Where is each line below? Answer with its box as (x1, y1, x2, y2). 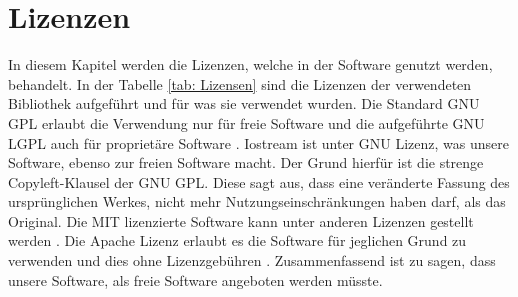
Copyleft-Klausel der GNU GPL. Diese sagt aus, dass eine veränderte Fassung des (8, 171, 510, 192)
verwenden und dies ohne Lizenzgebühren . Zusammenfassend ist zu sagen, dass (8, 250, 496, 271)
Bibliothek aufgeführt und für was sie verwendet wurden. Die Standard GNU (8, 93, 480, 114)
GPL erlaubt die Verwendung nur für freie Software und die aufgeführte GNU (8, 112, 485, 133)
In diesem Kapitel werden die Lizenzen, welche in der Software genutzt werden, (8, 54, 493, 75)
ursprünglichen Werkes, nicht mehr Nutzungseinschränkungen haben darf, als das (8, 191, 506, 212)
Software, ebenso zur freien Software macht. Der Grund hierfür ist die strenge (8, 152, 484, 173)
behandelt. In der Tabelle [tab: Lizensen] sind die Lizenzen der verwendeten (8, 73, 472, 94)
